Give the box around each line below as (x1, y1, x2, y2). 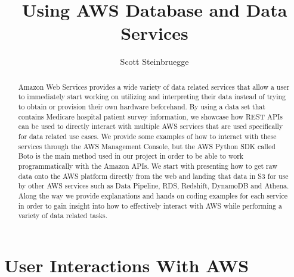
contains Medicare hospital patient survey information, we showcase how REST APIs (18, 111, 283, 121)
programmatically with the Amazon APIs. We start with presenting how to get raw (18, 160, 277, 171)
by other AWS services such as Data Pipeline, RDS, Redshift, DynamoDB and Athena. (18, 181, 289, 191)
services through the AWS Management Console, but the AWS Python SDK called (18, 141, 276, 151)
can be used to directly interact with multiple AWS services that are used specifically (18, 121, 283, 131)
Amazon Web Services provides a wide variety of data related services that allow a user (18, 81, 290, 92)
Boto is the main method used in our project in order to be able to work (18, 151, 244, 161)
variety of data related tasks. (18, 210, 107, 221)
